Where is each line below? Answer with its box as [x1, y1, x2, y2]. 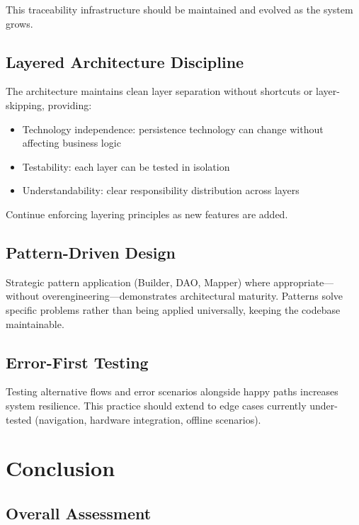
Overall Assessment [6, 502, 152, 524]
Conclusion [6, 453, 115, 482]
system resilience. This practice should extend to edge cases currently [6, 397, 307, 412]
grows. [6, 16, 33, 30]
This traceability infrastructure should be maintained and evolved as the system [6, 2, 353, 16]
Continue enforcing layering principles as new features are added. [6, 206, 288, 221]
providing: [47, 97, 92, 112]
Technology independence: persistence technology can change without [22, 121, 324, 136]
